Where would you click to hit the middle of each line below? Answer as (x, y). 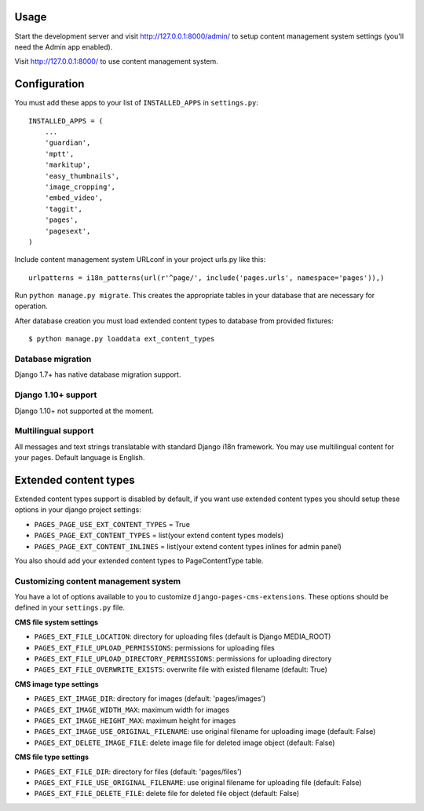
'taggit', (63, 209)
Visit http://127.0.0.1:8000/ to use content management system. (117, 61)
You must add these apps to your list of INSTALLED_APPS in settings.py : (137, 103)
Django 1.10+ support (56, 395)
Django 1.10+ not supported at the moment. (84, 411)
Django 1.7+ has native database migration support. (98, 374)
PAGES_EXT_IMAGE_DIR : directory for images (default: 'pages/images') (150, 699)
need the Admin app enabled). (64, 46)
